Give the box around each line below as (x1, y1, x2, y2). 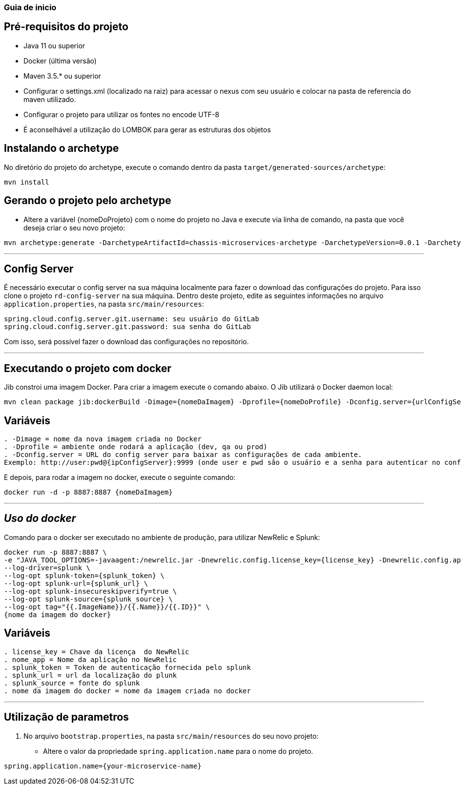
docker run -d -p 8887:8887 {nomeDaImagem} (4, 488, 173, 497)
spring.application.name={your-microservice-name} (4, 762, 202, 770)
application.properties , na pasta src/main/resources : (4, 300, 204, 309)
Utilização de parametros (4, 711, 129, 724)
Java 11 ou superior (23, 41, 85, 50)
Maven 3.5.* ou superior (23, 71, 101, 80)
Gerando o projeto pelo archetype (4, 194, 171, 207)
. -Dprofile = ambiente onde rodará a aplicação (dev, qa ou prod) (4, 443, 268, 451)
